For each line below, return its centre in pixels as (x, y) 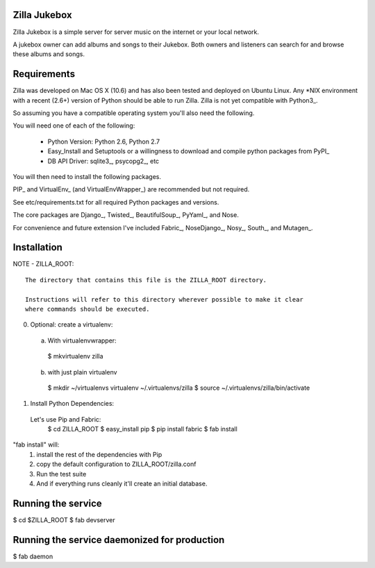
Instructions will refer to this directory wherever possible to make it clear (164, 299)
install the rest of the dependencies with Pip (99, 454)
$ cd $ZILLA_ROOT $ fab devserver (64, 519)
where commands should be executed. (87, 309)
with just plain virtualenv (82, 372)
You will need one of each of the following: (74, 126)
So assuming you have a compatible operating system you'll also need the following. (134, 113)
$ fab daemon (33, 556)
